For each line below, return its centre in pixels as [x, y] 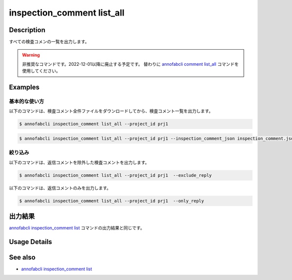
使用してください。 [41, 71]
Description [27, 30]
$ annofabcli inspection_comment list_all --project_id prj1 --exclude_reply [115, 175]
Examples [24, 87]
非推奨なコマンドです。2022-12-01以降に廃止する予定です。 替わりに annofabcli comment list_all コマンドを [130, 64]
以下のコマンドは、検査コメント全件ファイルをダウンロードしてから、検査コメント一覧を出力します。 [111, 111]
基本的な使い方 [27, 101]
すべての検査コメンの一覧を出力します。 [49, 42]
